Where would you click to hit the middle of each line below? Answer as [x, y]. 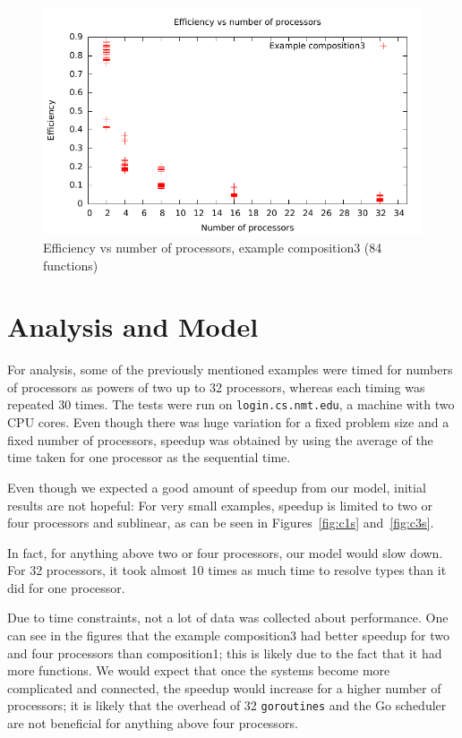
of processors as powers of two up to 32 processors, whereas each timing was [216, 386]
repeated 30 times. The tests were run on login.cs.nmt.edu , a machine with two [231, 404]
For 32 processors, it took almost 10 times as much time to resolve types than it [227, 570]
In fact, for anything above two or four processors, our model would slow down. [225, 552]
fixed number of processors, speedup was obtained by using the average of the [220, 439]
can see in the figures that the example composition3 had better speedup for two [228, 635]
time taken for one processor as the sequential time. [149, 457]
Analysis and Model [133, 326]
